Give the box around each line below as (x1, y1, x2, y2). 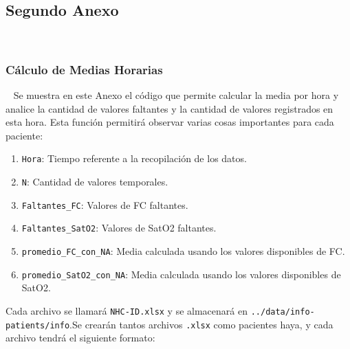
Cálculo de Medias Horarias (6, 60, 163, 78)
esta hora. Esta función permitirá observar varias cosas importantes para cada (6, 115, 334, 129)
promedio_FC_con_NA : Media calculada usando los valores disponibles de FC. (21, 244, 345, 258)
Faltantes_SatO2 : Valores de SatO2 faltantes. (21, 221, 217, 235)
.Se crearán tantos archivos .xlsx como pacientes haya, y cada (69, 317, 333, 331)
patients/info (6, 320, 70, 330)
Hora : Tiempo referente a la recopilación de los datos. (21, 151, 247, 166)
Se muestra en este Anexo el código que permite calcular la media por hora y (13, 88, 339, 102)
